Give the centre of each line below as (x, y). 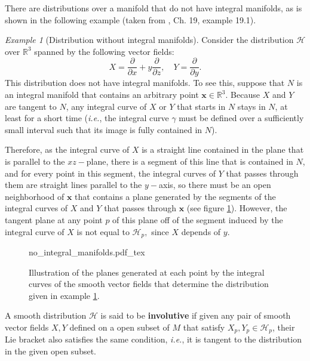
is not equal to (103, 231)
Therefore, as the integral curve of (67, 149)
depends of (201, 231)
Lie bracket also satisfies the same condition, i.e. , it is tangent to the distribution (153, 339)
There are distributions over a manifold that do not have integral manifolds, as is (154, 8)
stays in (251, 106)
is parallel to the (35, 161)
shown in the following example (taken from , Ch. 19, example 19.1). (131, 19)
